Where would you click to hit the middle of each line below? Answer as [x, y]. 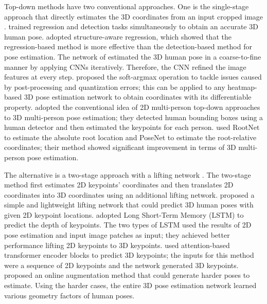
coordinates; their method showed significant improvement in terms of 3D [120, 147]
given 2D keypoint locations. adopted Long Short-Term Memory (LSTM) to [124, 214]
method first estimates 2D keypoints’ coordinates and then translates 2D [119, 185]
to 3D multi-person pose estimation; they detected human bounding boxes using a [134, 117]
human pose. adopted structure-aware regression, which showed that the [118, 36]
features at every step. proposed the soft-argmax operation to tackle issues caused [133, 77]
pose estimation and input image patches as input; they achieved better [117, 235]
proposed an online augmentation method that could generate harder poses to [127, 275]
